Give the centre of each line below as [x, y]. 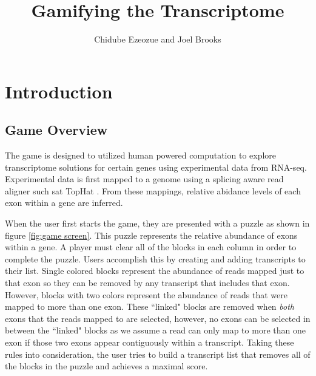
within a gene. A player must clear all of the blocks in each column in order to [151, 247]
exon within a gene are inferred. [64, 203]
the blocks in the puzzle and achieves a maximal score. [106, 366]
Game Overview [56, 130]
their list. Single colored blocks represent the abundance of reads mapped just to [155, 271]
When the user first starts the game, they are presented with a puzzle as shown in [157, 223]
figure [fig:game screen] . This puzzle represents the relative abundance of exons [151, 235]
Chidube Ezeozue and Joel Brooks [158, 39]
